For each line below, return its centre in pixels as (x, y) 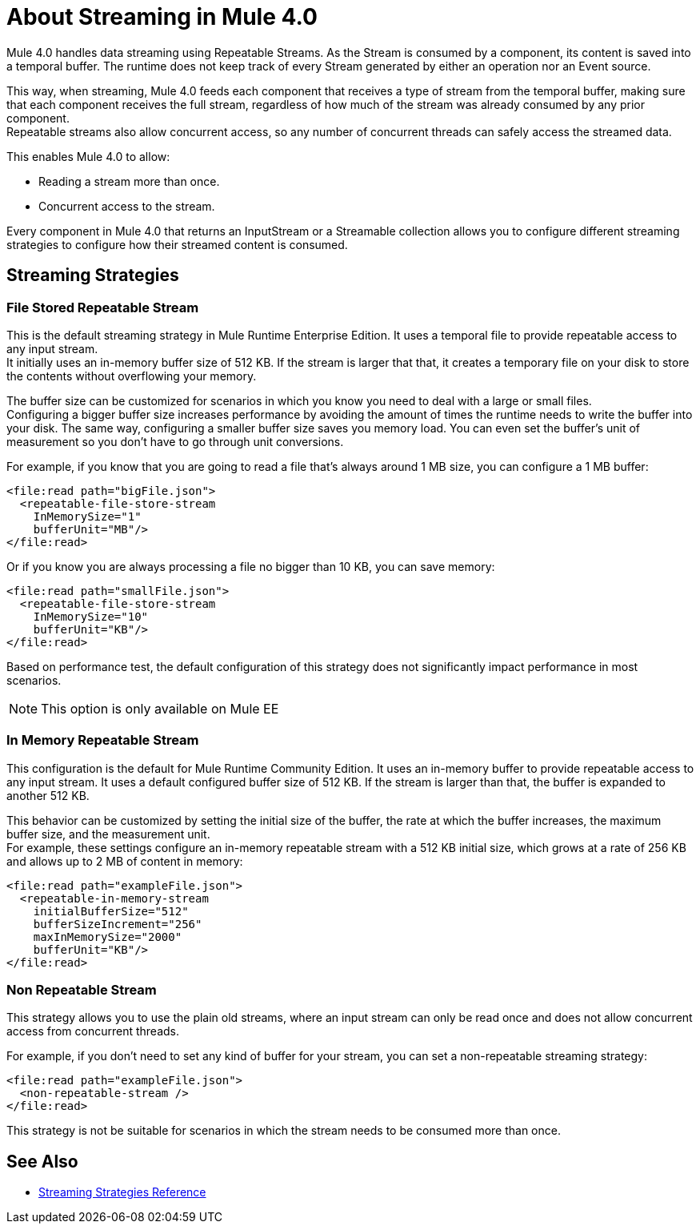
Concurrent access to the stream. (127, 206)
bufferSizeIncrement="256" (118, 924)
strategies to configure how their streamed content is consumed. (177, 244)
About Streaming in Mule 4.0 (162, 17)
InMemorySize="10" (91, 616)
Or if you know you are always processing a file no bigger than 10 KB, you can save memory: (251, 566)
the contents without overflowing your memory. (132, 376)
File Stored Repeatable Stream (103, 307)
